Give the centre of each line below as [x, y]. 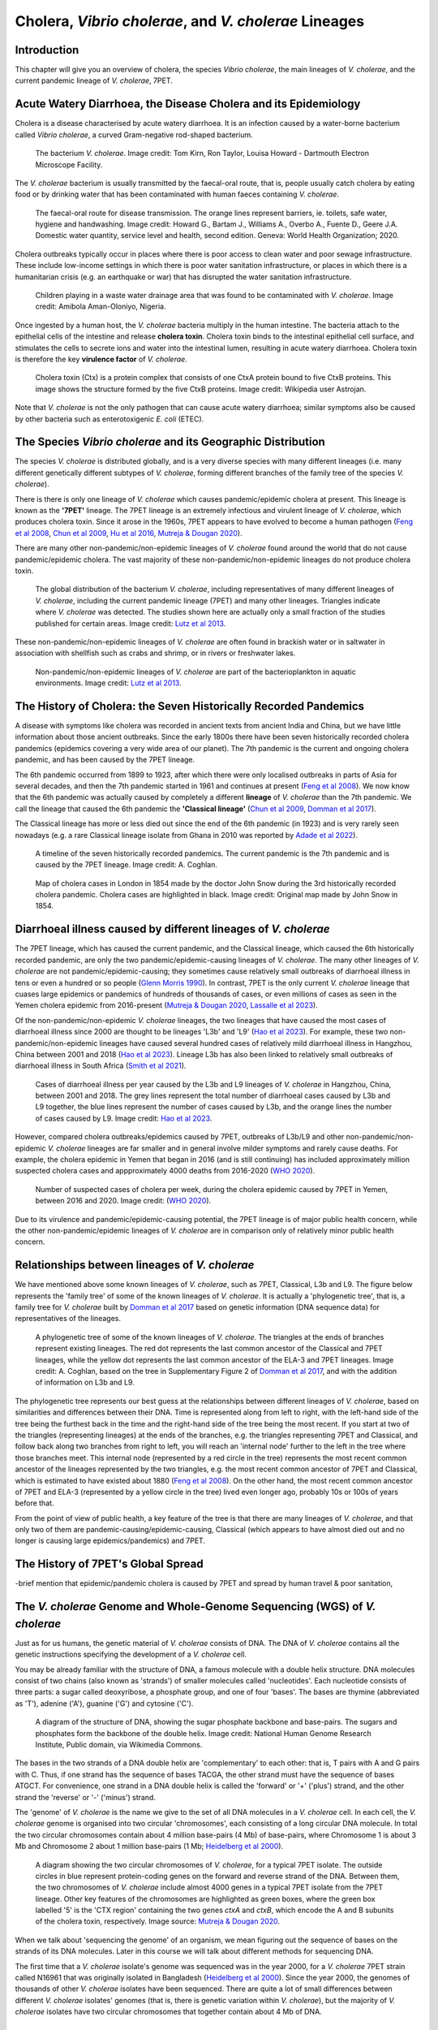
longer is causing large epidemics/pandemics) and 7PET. [110, 1541]
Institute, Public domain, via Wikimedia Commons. [119, 1745]
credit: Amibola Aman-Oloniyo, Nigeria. [101, 307]
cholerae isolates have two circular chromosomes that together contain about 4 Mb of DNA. [168, 2012]
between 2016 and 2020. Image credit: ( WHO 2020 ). [123, 1201]
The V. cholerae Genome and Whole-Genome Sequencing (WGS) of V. [195, 1607]
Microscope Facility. [69, 164]
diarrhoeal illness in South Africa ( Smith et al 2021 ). [101, 1066]
